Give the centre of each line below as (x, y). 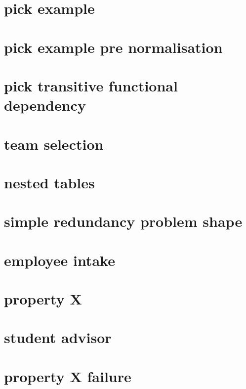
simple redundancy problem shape (123, 221)
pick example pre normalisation (113, 47)
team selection (54, 144)
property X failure (68, 376)
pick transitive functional (91, 85)
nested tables (49, 182)
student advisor (58, 337)
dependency (45, 105)
